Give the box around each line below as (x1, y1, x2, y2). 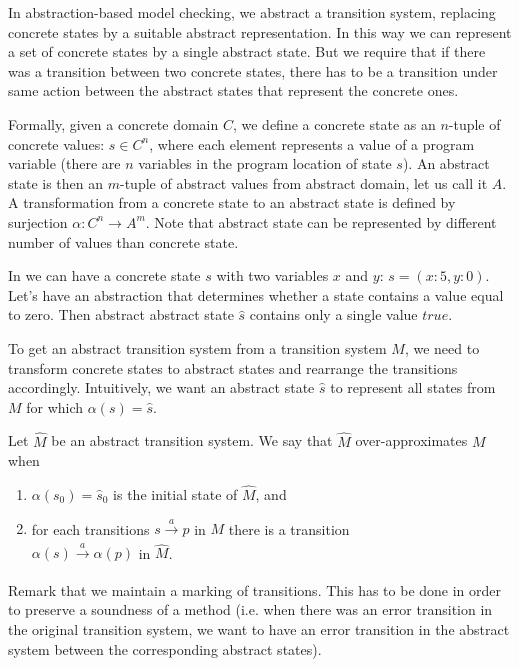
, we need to (404, 337, 480, 358)
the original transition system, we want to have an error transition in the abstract (8, 619, 510, 640)
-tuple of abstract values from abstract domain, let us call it (120, 172, 488, 193)
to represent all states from (330, 377, 496, 398)
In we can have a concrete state (8, 265, 201, 286)
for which (26, 396, 84, 417)
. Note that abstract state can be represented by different (145, 211, 497, 232)
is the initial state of (113, 483, 238, 504)
